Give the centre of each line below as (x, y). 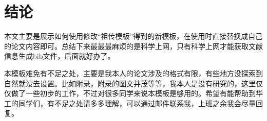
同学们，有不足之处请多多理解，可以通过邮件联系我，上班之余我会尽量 (137, 103)
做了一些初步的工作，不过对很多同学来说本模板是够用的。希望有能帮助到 (133, 93)
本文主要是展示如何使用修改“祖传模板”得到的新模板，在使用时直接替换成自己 (133, 36)
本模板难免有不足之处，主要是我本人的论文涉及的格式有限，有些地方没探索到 (133, 73)
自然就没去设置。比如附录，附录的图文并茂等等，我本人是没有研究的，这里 (130, 83)
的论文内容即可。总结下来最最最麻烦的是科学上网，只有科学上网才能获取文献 (133, 46)
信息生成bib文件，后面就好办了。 (60, 56)
